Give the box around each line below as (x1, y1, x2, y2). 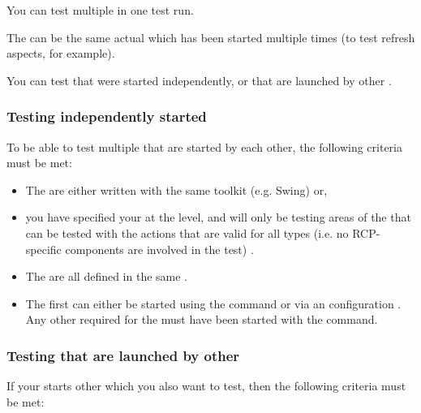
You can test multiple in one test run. (6, 2, 194, 18)
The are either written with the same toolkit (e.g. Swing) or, (25, 181, 328, 198)
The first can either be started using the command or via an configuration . (25, 295, 402, 312)
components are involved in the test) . (65, 240, 254, 257)
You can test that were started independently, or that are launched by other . (6, 71, 392, 88)
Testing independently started (6, 106, 207, 127)
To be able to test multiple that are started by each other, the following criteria (6, 138, 402, 155)
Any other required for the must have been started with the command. (25, 311, 378, 328)
